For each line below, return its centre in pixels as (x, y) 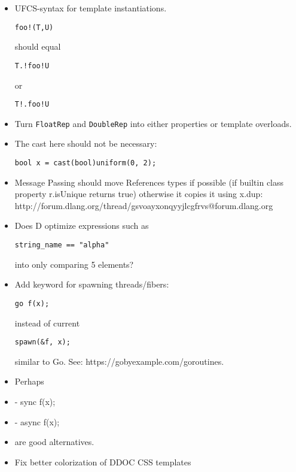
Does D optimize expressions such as (82, 226)
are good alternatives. (54, 442)
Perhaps (29, 381)
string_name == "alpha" (62, 245)
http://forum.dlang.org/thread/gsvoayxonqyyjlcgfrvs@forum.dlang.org (144, 205)
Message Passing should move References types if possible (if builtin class (149, 182)
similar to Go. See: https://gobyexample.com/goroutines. (119, 361)
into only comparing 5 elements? (74, 264)
